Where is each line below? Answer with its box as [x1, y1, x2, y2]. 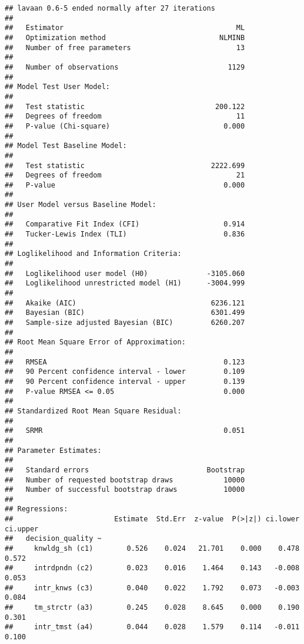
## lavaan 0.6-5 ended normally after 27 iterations [5, 4, 215, 12]
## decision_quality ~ [5, 534, 102, 543]
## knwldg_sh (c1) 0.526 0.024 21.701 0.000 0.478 [5, 544, 300, 553]
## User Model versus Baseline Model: [5, 201, 156, 209]
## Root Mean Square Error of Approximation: [5, 338, 186, 347]
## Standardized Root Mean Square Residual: [5, 406, 182, 415]
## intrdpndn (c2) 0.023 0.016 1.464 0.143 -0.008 [5, 564, 300, 573]
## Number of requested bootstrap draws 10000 [5, 475, 245, 484]
